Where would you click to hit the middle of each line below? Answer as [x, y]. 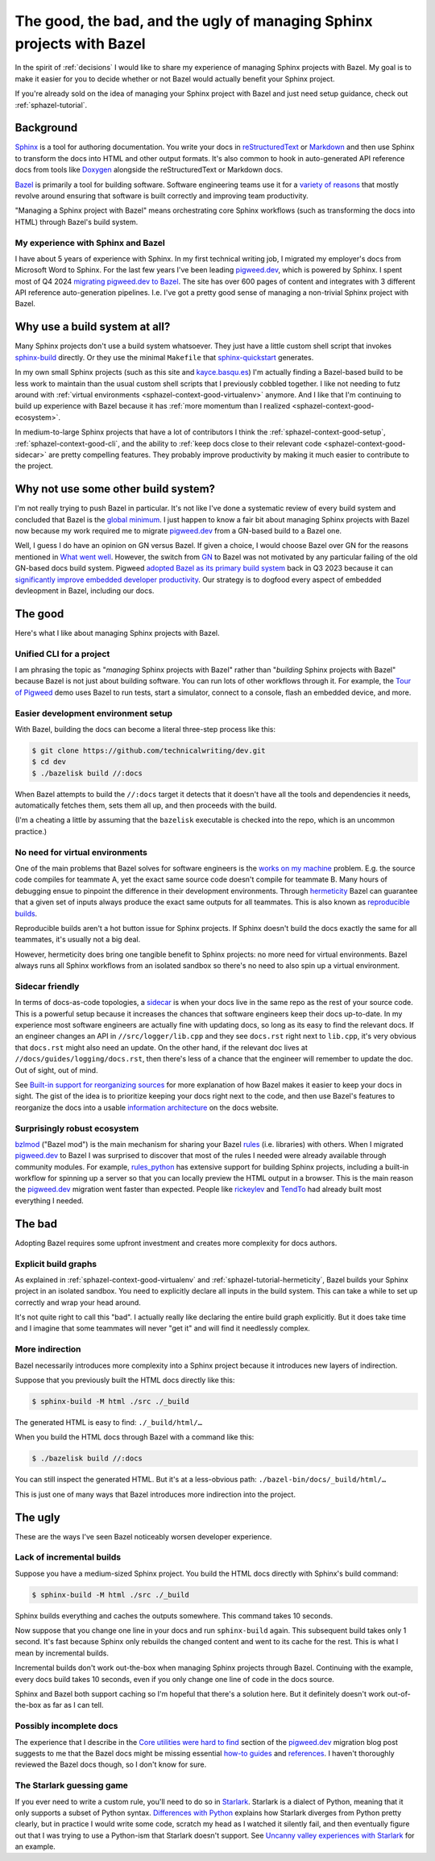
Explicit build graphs [56, 1264]
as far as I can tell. [73, 1705]
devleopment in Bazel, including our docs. [85, 590]
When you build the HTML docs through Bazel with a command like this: [135, 1437]
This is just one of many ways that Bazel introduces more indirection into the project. [155, 1494]
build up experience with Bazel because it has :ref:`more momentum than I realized [153, 406]
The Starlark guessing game [72, 1785]
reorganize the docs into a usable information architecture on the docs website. [147, 1107]
